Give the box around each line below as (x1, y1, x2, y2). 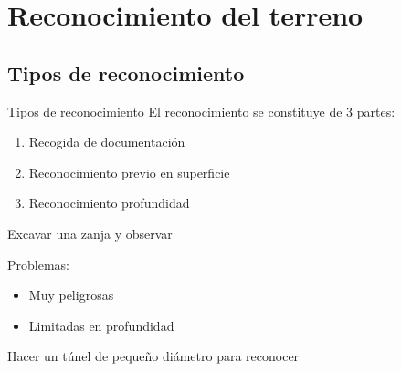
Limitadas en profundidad (28, 315, 174, 335)
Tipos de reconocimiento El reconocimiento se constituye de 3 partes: (7, 101, 396, 120)
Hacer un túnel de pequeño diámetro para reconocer (7, 346, 300, 366)
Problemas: (7, 254, 69, 273)
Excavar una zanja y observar (7, 223, 173, 242)
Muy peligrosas (28, 285, 114, 304)
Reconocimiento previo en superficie (28, 162, 230, 181)
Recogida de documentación (28, 132, 185, 151)
